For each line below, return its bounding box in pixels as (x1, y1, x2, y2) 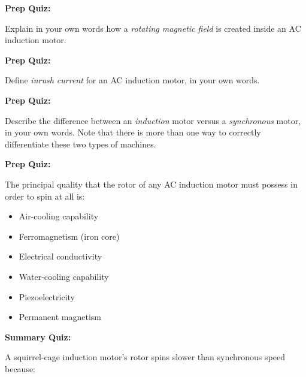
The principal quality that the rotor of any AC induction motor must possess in (5, 177, 298, 190)
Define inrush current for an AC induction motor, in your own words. (5, 74, 260, 86)
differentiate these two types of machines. (5, 137, 156, 150)
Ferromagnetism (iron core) (19, 230, 120, 242)
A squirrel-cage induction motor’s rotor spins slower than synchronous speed (5, 351, 285, 363)
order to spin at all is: (5, 189, 85, 202)
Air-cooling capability (19, 210, 99, 222)
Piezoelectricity (19, 290, 75, 303)
